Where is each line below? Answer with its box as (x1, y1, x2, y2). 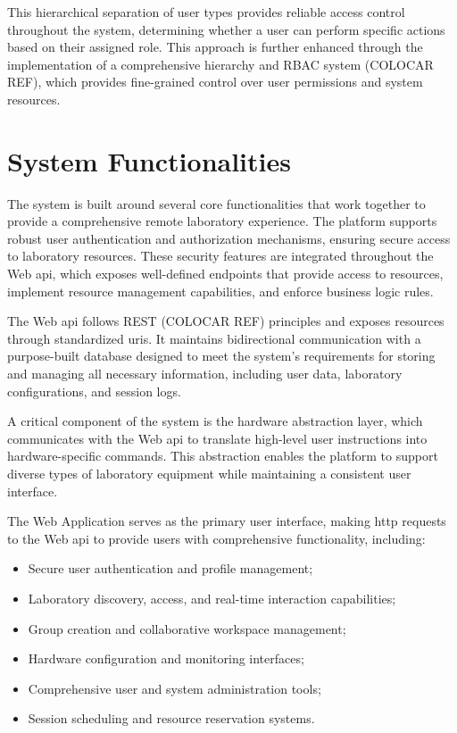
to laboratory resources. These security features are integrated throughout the (7, 246, 434, 265)
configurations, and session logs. (7, 381, 181, 400)
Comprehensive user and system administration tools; (28, 679, 321, 697)
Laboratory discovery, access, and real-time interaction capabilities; (28, 588, 396, 607)
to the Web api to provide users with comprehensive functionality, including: (7, 529, 426, 547)
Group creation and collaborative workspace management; (28, 619, 346, 637)
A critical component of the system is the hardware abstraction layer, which (7, 412, 423, 430)
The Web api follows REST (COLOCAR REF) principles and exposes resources (7, 312, 445, 330)
